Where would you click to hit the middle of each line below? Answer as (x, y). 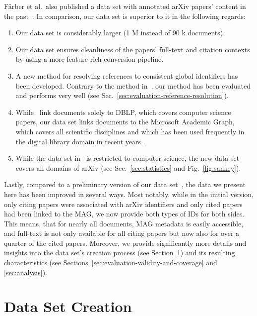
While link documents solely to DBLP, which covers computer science (123, 112)
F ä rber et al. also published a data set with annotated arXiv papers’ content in (125, 6)
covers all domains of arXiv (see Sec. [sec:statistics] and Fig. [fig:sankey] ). (128, 167)
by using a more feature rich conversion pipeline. (90, 59)
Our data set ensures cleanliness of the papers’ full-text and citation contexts (133, 49)
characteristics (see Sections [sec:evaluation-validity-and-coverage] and (111, 263)
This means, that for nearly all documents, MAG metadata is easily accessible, (124, 223)
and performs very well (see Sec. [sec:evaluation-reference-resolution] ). (122, 95)
